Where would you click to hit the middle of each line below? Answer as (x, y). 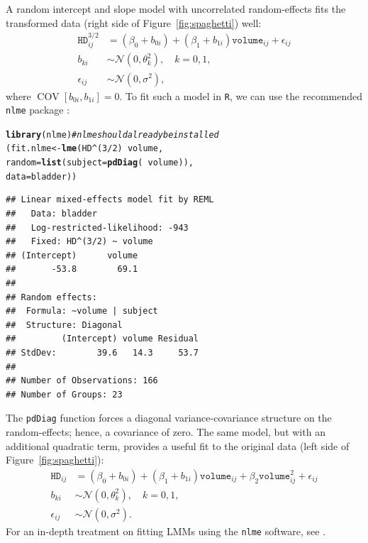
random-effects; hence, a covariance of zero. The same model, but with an (166, 432)
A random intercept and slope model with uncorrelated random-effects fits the (176, 9)
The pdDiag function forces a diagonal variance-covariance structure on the (169, 418)
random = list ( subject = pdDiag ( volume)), (100, 163)
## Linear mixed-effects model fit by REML (110, 200)
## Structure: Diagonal (64, 325)
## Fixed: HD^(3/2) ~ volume (79, 242)
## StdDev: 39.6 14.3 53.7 (102, 352)
